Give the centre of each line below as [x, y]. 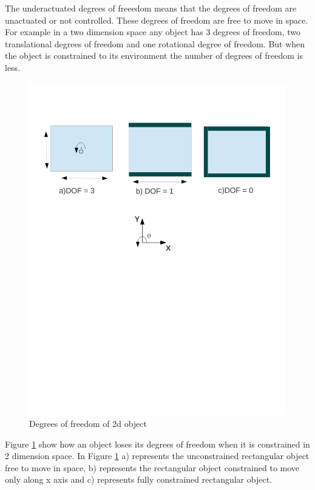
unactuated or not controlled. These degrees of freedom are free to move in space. [157, 20]
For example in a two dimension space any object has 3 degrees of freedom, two [153, 32]
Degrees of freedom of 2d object [88, 424]
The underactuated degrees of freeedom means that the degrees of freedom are [151, 8]
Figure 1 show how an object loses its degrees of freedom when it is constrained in [157, 444]
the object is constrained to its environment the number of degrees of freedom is [154, 55]
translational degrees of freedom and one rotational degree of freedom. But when [155, 43]
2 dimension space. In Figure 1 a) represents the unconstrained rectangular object [157, 456]
